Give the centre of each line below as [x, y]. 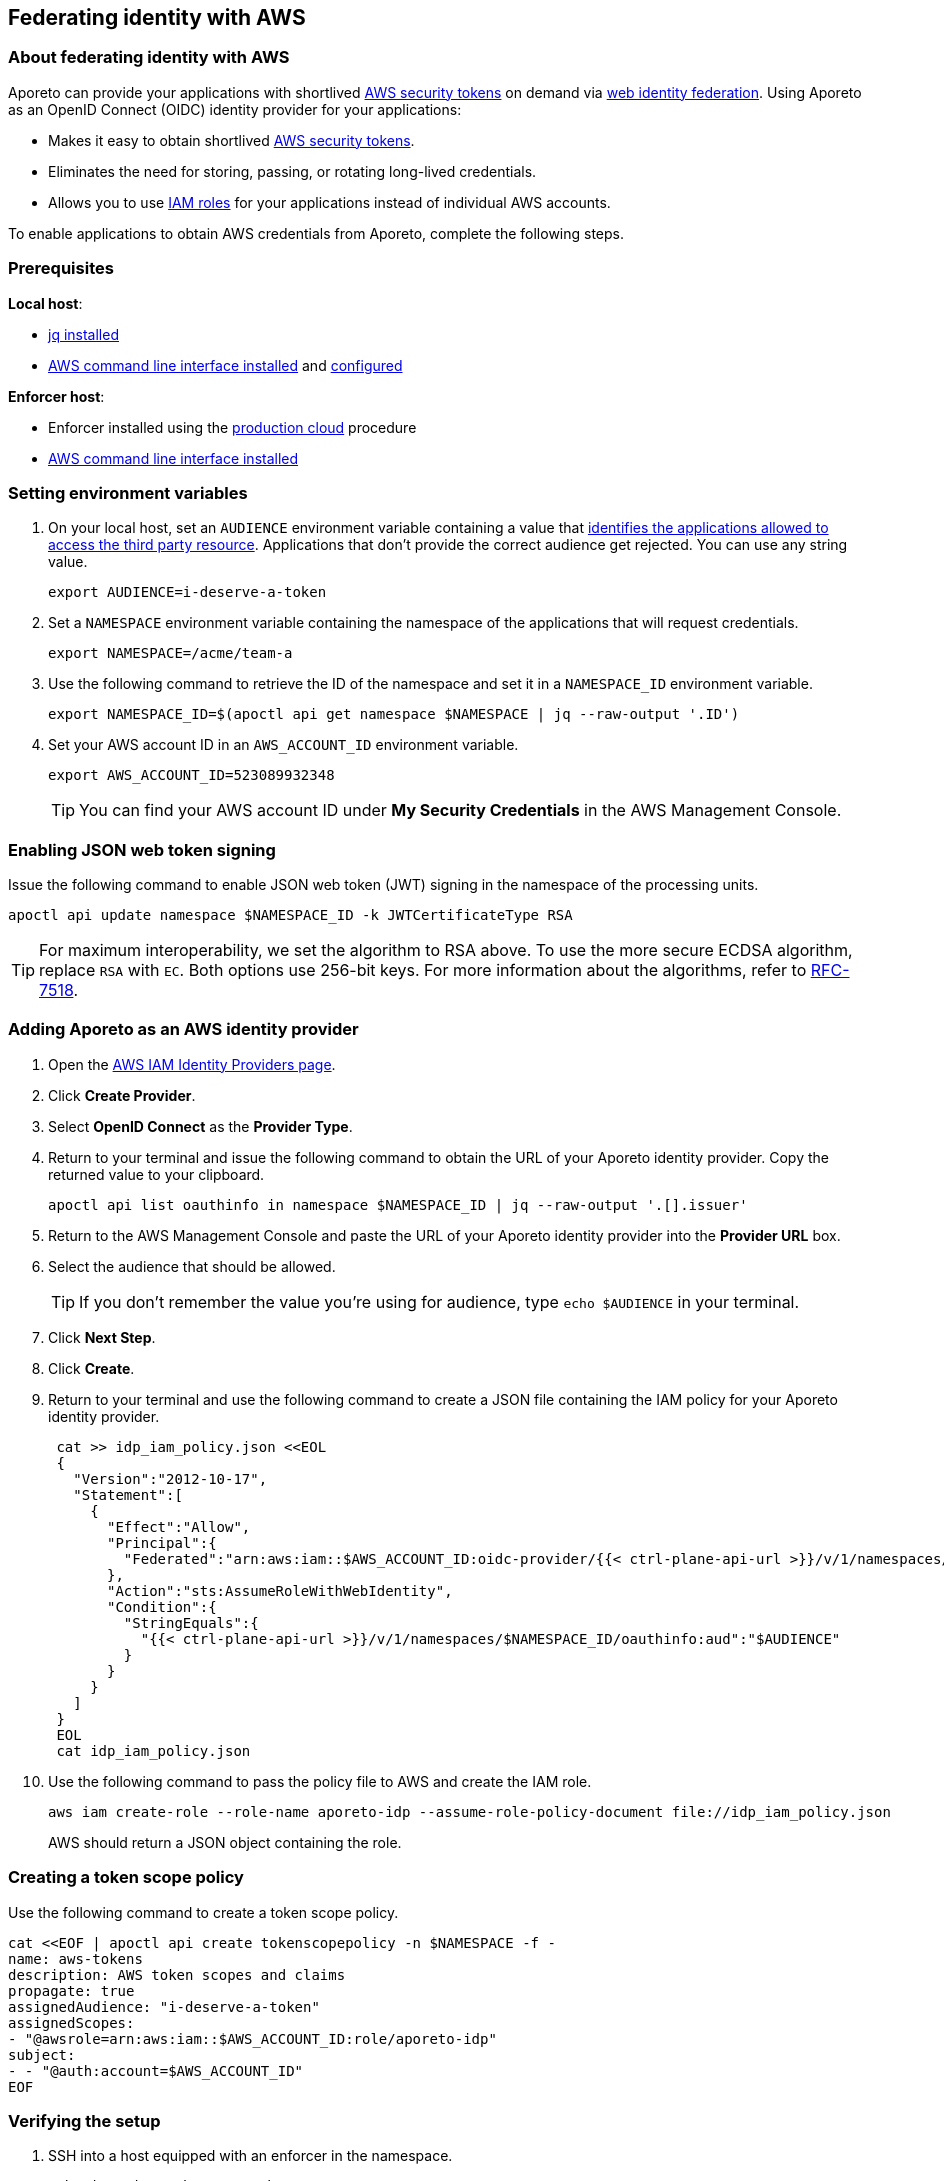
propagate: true [71, 1990]
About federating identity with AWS [149, 57]
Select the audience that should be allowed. [192, 1266]
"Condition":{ [162, 1606]
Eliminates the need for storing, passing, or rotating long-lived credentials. [292, 171]
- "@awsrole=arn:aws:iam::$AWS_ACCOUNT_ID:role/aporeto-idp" [252, 2038]
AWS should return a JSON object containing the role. [225, 1842]
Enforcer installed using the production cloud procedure [232, 427]
